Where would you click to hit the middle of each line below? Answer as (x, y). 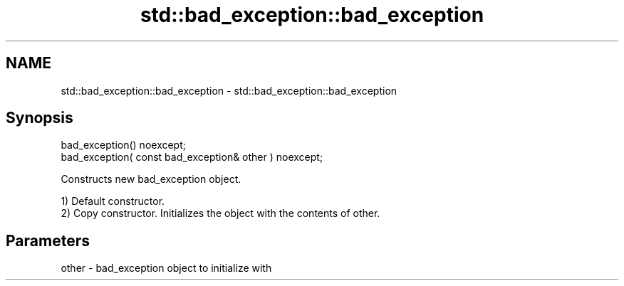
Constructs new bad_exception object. (151, 179)
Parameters (48, 240)
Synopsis (40, 118)
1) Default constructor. (113, 201)
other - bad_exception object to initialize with (166, 268)
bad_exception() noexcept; (123, 145)
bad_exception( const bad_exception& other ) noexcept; (192, 157)
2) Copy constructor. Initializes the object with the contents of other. (220, 213)
